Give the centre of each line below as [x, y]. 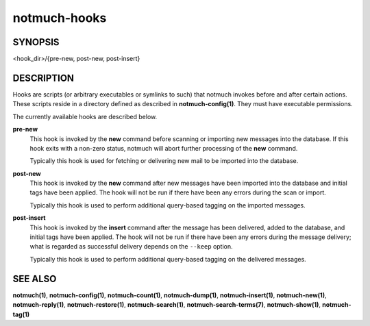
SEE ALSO [35, 278]
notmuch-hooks [60, 18]
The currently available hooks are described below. [85, 116]
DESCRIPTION [44, 78]
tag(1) [21, 314]
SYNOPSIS [36, 42]
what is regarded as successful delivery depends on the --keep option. [131, 247]
